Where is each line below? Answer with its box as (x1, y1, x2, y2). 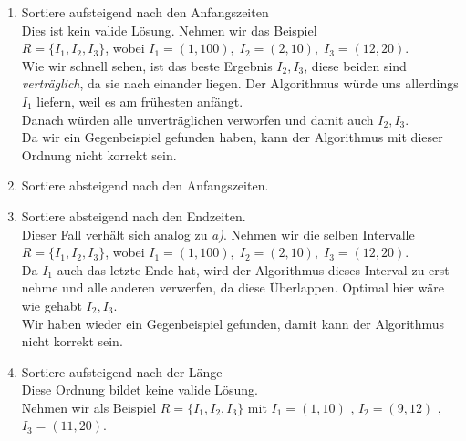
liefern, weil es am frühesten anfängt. (36, 91, 243, 110)
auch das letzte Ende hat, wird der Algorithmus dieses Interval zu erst (57, 260, 450, 279)
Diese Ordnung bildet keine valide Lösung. (21, 380, 259, 399)
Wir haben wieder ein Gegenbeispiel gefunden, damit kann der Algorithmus (21, 313, 445, 333)
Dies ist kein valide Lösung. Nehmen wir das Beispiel (21, 20, 317, 39)
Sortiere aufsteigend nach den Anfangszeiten (21, 3, 269, 21)
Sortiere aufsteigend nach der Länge (21, 362, 223, 381)
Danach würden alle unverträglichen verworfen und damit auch (21, 109, 374, 128)
